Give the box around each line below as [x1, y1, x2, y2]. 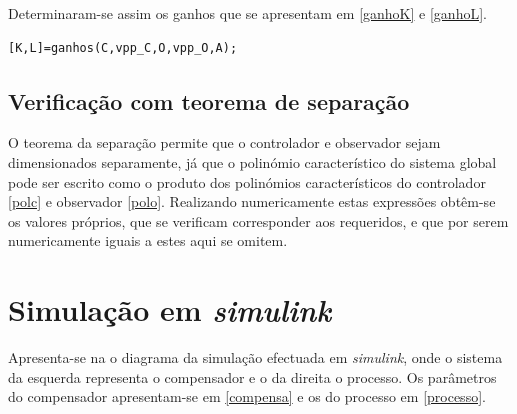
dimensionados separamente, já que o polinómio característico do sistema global [8, 151, 497, 172]
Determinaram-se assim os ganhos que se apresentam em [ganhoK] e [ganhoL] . [8, 3, 487, 23]
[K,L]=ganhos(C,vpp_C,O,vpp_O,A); [8, 40, 238, 55]
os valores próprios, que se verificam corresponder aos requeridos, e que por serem [8, 210, 509, 231]
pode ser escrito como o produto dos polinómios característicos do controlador [8, 171, 486, 192]
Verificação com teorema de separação [8, 85, 410, 116]
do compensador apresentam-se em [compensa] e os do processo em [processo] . [8, 386, 486, 407]
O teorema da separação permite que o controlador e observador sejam [8, 132, 441, 153]
